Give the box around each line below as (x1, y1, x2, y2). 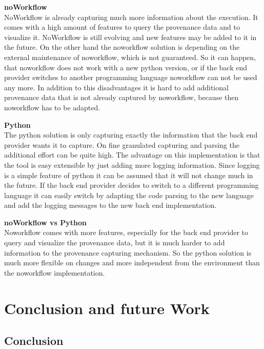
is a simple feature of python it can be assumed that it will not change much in (4, 169, 253, 180)
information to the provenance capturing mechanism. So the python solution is (4, 247, 252, 258)
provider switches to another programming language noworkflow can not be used (4, 72, 257, 83)
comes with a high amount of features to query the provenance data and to (4, 22, 240, 32)
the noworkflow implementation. (4, 267, 105, 278)
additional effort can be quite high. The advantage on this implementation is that (4, 149, 260, 160)
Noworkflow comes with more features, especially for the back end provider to (4, 227, 249, 238)
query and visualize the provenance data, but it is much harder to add (4, 237, 225, 248)
